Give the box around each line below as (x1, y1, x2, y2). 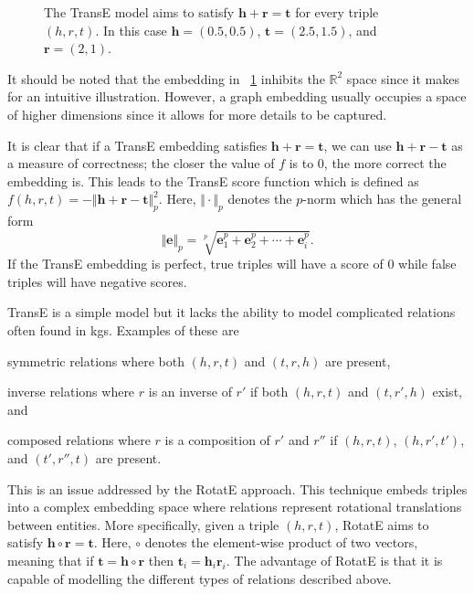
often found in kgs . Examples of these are (7, 321, 239, 340)
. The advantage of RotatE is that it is (226, 551, 443, 569)
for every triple (295, 3, 379, 21)
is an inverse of (148, 382, 232, 401)
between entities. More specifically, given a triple (7, 514, 279, 534)
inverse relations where (7, 382, 135, 401)
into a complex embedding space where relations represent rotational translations (7, 497, 462, 516)
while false (398, 254, 457, 273)
